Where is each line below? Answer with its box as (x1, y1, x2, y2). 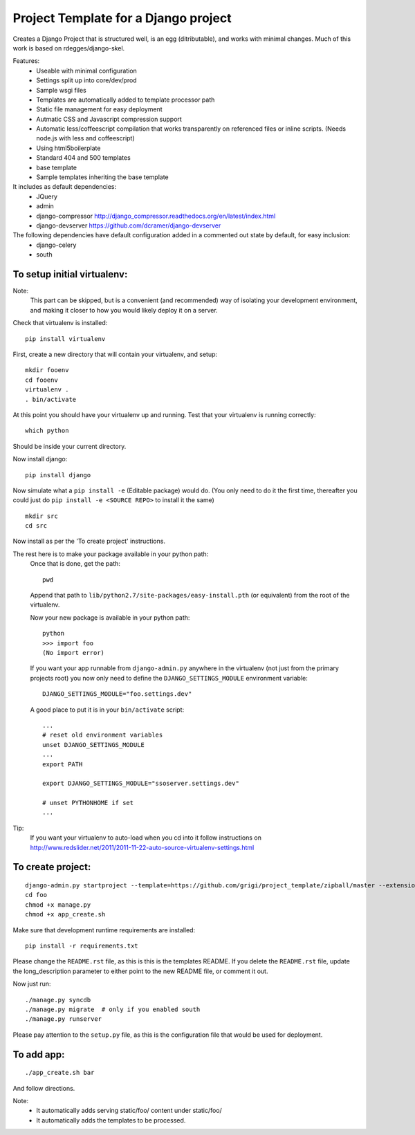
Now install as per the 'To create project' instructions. (12, 537, 166, 546)
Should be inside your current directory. (12, 442, 127, 450)
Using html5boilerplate (36, 144, 101, 152)
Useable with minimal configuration (36, 66, 138, 75)
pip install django (25, 471, 91, 479)
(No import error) (42, 649, 105, 656)
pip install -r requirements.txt (25, 941, 138, 950)
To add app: (12, 1049, 65, 1060)
